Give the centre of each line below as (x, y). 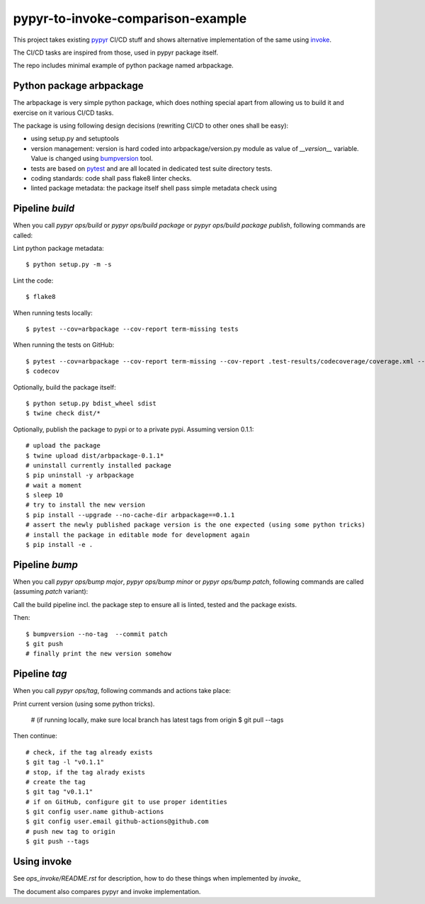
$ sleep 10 (45, 495)
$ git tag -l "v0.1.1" (65, 762)
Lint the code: (33, 281)
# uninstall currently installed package (98, 465)
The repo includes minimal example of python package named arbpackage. (123, 66)
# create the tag (56, 782)
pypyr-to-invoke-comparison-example (130, 18)
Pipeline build (44, 209)
